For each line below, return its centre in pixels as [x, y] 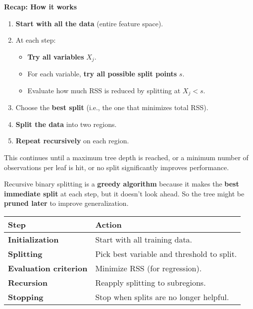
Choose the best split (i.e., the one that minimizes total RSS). [112, 107]
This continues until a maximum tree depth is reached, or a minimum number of [126, 157]
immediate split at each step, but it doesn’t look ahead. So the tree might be [124, 193]
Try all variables [56, 56]
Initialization [33, 240]
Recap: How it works [41, 6]
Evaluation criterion [48, 268]
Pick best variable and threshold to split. [166, 254]
